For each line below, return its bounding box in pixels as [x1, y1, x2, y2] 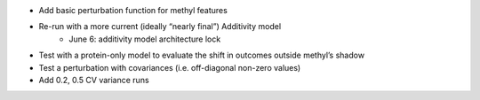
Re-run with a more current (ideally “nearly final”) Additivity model [38, 21, 282, 32]
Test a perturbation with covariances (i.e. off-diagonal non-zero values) [38, 62, 301, 73]
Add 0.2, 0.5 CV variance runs [38, 74, 150, 85]
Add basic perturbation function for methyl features [38, 5, 228, 15]
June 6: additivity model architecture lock [68, 34, 221, 44]
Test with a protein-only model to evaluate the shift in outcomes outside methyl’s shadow [38, 50, 364, 61]
